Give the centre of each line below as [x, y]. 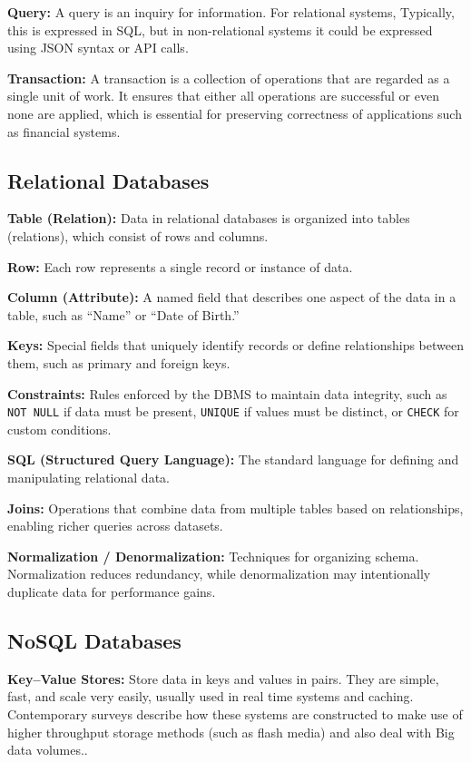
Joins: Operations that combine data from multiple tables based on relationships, [235, 508]
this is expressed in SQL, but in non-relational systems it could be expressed [220, 29]
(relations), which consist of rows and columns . [138, 235]
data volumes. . [48, 750]
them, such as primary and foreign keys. [119, 362]
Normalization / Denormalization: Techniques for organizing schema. [213, 556]
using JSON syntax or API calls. [98, 48]
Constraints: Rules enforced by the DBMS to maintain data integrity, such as [227, 393]
